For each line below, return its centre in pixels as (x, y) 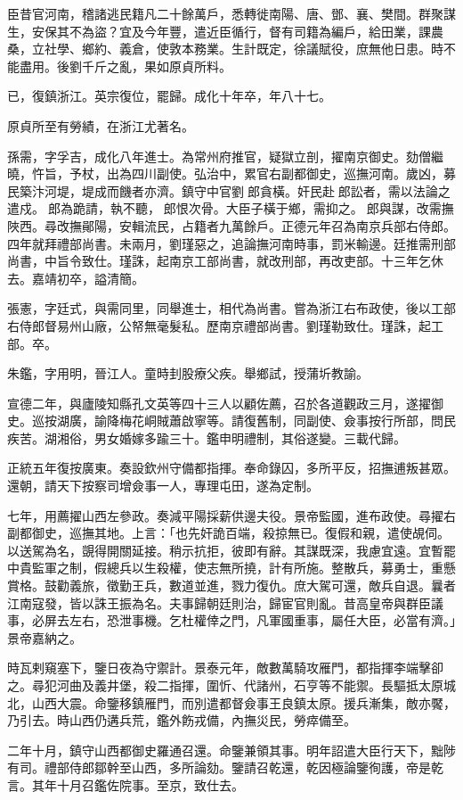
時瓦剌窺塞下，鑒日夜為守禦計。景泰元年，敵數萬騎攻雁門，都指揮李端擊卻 (225, 668)
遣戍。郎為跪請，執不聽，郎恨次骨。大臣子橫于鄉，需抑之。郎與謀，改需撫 (231, 208)
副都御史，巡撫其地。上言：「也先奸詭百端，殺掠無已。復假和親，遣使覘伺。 (228, 533)
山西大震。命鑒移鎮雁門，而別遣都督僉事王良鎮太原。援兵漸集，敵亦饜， (244, 702)
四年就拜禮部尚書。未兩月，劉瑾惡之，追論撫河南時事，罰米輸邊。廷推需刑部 (231, 243)
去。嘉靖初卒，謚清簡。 (76, 278)
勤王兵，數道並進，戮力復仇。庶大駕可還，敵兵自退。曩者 (287, 586)
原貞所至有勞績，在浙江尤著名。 (101, 125)
